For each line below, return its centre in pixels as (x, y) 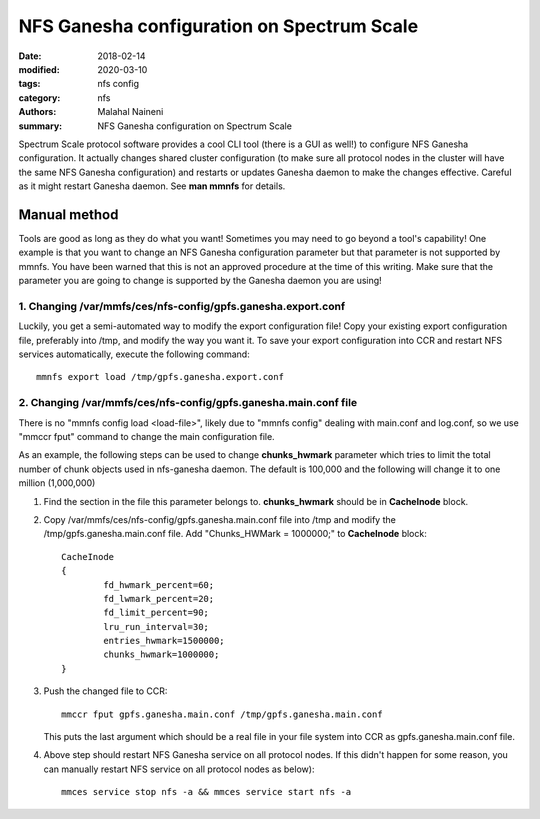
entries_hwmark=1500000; (164, 641)
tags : (29, 84)
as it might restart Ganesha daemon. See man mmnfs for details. (152, 186)
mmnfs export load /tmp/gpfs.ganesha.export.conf (160, 377)
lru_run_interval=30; (156, 626)
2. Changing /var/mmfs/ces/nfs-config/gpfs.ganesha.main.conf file (188, 403)
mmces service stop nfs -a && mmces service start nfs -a (206, 792)
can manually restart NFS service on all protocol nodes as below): (179, 769)
